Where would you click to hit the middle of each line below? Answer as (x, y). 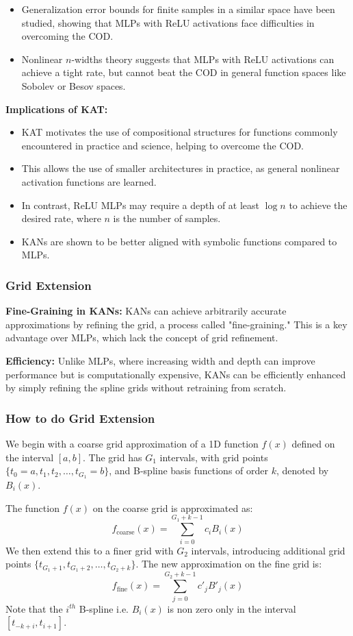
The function (32, 507)
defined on (313, 443)
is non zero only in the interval (232, 608)
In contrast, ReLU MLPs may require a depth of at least (141, 205)
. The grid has (113, 457)
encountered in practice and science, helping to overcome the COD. (162, 145)
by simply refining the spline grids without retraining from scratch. (146, 388)
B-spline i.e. (104, 608)
